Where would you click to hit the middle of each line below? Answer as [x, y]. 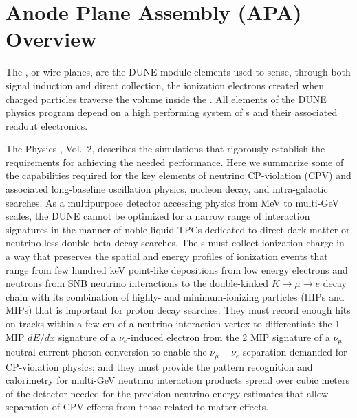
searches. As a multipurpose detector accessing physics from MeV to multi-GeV [172, 202]
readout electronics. [47, 125]
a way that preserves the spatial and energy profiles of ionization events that [167, 256]
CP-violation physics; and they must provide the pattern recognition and [159, 366]
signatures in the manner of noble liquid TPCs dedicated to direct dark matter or [178, 229]
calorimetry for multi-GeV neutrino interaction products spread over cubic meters [178, 380]
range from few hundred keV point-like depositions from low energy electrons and [177, 269]
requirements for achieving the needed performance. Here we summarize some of [175, 162]
